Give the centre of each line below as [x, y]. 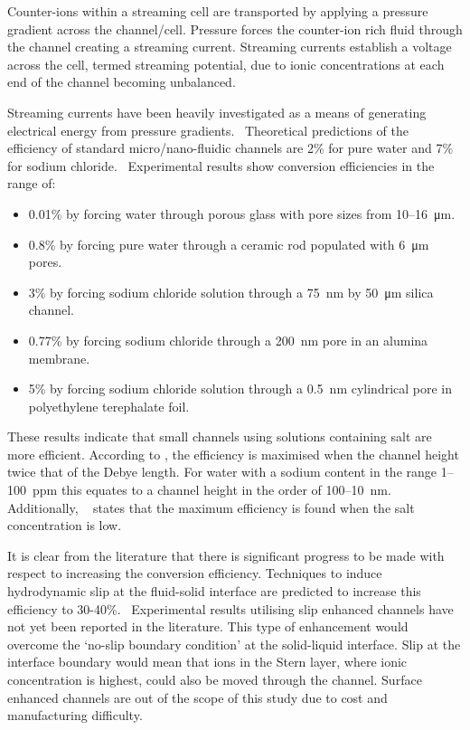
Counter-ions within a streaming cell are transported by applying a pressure [218, 11]
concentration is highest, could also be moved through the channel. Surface [215, 679]
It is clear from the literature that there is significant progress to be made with [226, 555]
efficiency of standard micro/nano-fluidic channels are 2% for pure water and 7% [230, 148]
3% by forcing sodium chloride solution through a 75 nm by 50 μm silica [231, 292]
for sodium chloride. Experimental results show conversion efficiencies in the [221, 165]
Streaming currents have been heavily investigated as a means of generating [217, 112]
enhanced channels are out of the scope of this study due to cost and [197, 697]
